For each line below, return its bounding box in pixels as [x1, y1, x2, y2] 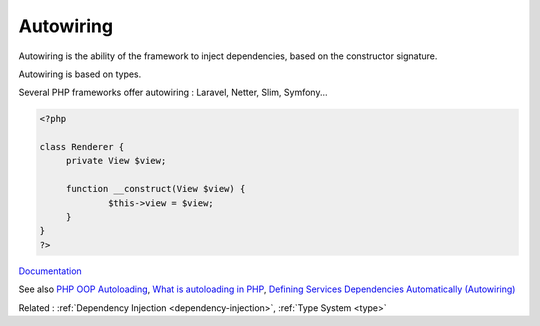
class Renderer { [39, 141, 125, 153]
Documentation [18, 265, 82, 277]
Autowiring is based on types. [18, 68, 142, 80]
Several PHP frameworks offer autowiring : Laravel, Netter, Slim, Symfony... [18, 86, 328, 99]
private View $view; [65, 155, 167, 167]
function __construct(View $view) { [65, 183, 246, 195]
